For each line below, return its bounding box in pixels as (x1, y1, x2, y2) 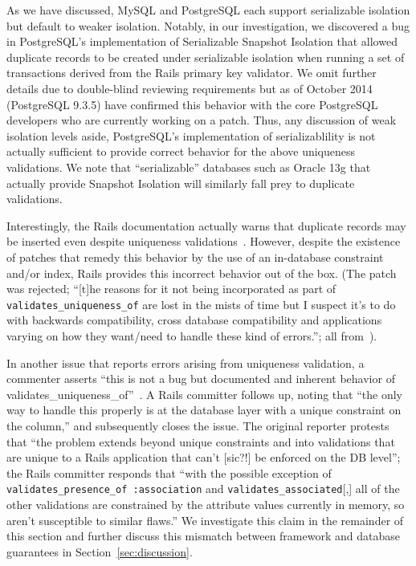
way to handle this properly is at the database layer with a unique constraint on (6, 401, 402, 418)
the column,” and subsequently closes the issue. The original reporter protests (6, 417, 389, 434)
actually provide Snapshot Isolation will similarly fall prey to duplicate (6, 174, 355, 191)
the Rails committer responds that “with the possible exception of (6, 464, 332, 481)
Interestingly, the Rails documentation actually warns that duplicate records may (6, 217, 406, 234)
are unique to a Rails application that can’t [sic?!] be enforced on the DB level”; (6, 449, 401, 466)
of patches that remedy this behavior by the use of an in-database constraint (6, 248, 384, 265)
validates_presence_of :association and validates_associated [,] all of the (6, 480, 400, 497)
